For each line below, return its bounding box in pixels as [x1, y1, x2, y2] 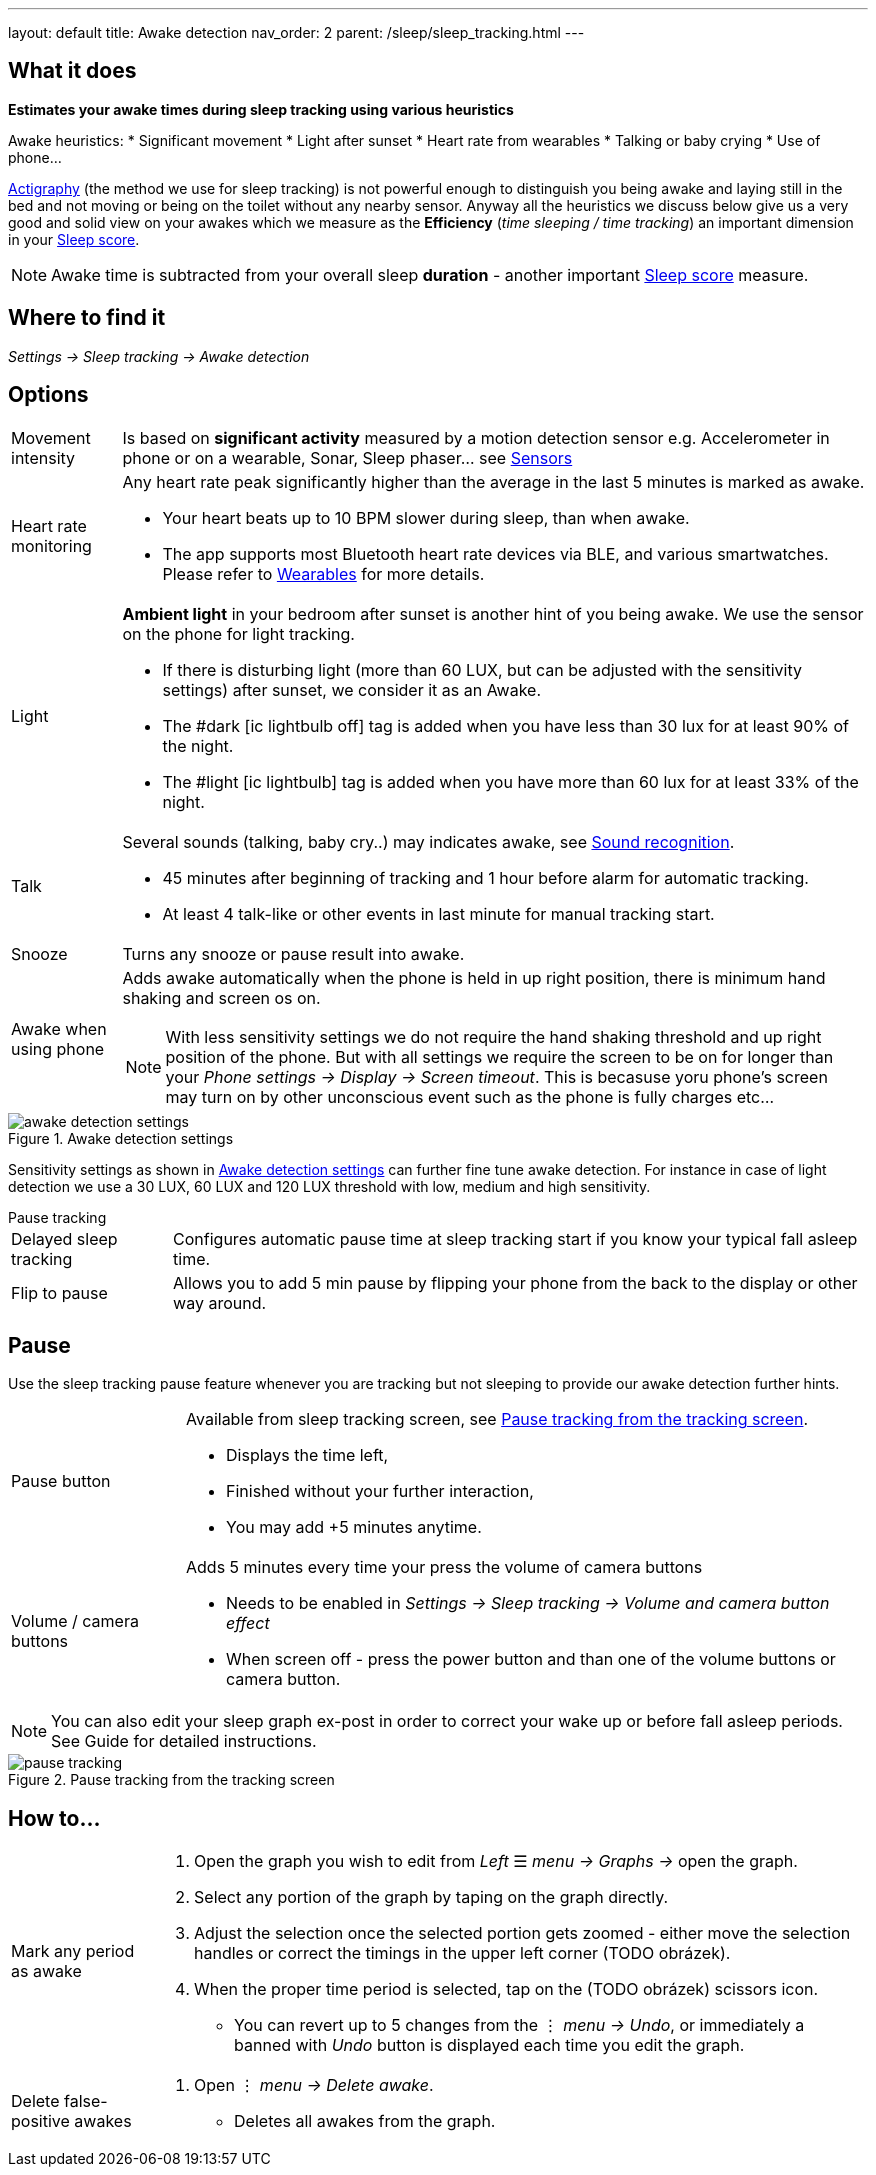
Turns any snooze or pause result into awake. [122, 943, 465, 964]
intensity [11, 447, 76, 468]
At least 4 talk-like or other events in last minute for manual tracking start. [162, 903, 715, 924]
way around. [173, 1292, 267, 1313]
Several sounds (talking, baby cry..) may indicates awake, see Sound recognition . [122, 831, 735, 852]
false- [63, 2091, 108, 2112]
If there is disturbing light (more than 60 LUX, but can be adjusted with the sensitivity [162, 659, 802, 680]
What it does [8, 58, 137, 84]
